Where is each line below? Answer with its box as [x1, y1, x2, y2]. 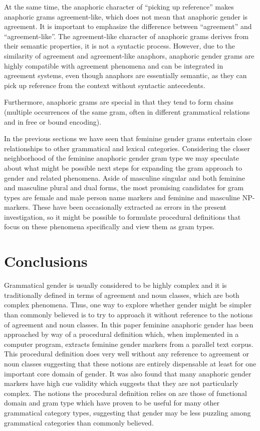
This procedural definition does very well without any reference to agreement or [4, 348, 249, 359]
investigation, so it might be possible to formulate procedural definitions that [4, 211, 241, 222]
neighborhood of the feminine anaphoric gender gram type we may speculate [4, 153, 239, 163]
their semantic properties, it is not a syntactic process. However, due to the [4, 41, 235, 51]
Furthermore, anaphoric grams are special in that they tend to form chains [4, 97, 234, 107]
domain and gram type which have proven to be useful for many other [4, 397, 219, 408]
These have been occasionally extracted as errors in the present [32, 202, 227, 212]
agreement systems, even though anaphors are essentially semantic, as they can [4, 70, 247, 81]
